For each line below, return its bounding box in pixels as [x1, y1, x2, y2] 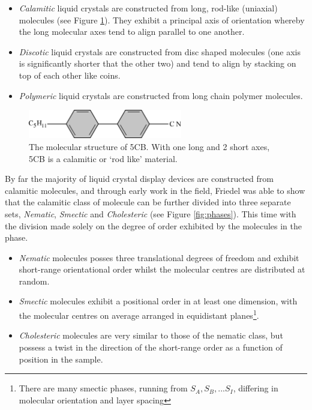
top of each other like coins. [19, 68, 121, 81]
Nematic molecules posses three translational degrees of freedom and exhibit [19, 251, 299, 264]
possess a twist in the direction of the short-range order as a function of [19, 340, 283, 353]
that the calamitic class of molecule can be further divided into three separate [5, 196, 291, 208]
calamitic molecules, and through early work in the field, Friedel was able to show [5, 184, 305, 196]
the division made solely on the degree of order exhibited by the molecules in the [5, 219, 302, 232]
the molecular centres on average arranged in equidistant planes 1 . [19, 307, 259, 321]
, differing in [233, 382, 278, 394]
